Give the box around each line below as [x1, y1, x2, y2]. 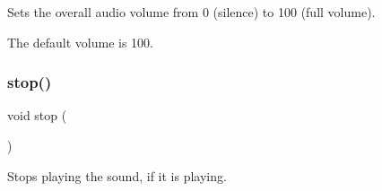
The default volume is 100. [7, 32, 154, 51]
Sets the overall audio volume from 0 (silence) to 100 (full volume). [7, 3, 376, 21]
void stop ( [7, 106, 67, 125]
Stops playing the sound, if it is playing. [7, 166, 227, 185]
